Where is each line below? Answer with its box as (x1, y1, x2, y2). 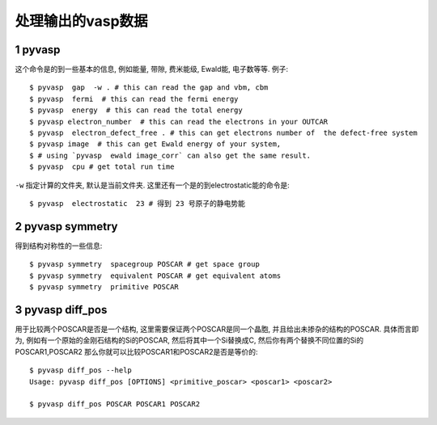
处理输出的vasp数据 (15, 12, 149, 30)
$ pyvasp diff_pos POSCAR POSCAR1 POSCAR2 (29, 400, 201, 409)
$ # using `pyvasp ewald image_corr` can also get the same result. (29, 150, 312, 160)
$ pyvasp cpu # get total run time (29, 162, 175, 171)
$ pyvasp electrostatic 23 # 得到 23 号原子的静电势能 (29, 199, 246, 208)
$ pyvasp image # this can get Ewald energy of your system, (29, 140, 282, 149)
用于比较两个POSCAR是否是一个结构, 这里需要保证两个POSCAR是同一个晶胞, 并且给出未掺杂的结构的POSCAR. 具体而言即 (15, 324, 419, 334)
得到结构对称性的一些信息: (15, 241, 103, 250)
